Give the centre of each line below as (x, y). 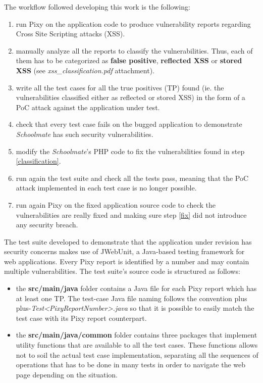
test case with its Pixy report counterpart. (81, 318)
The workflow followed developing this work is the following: (97, 7)
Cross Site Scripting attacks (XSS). (70, 34)
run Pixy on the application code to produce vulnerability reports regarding (133, 23)
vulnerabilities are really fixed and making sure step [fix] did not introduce (131, 214)
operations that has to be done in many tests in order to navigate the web (131, 365)
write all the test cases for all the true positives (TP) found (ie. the (120, 87)
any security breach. (47, 225)
